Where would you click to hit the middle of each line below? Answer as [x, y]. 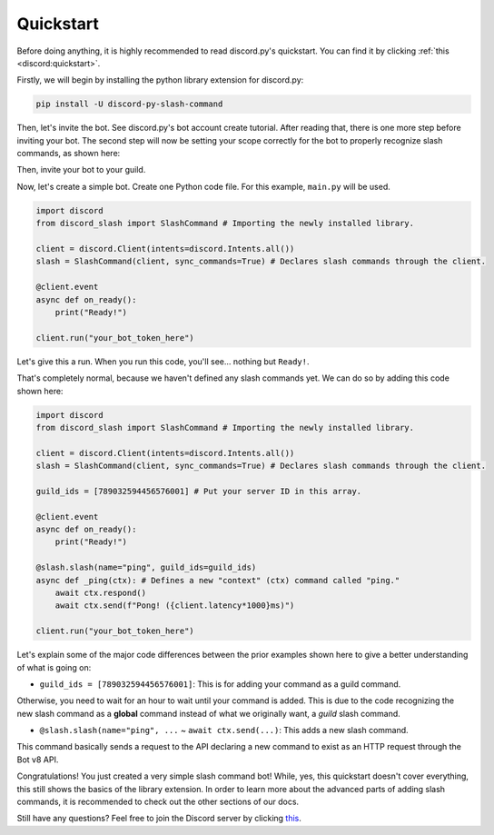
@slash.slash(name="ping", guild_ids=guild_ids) [146, 567]
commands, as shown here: [69, 154]
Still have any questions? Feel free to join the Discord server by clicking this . [159, 819]
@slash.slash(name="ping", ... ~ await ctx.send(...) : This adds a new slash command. [224, 731]
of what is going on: [54, 667]
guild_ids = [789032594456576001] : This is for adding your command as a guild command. [220, 684]
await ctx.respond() [101, 592]
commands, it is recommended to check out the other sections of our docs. [158, 802]
